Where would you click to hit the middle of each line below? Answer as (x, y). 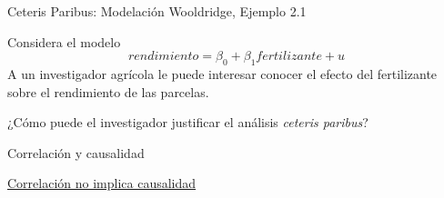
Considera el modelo (64, 41)
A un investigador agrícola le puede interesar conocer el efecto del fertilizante (222, 73)
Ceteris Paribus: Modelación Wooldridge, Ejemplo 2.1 (157, 11)
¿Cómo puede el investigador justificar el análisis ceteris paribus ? (188, 122)
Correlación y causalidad (76, 152)
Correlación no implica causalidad (102, 183)
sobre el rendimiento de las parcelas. (108, 91)
